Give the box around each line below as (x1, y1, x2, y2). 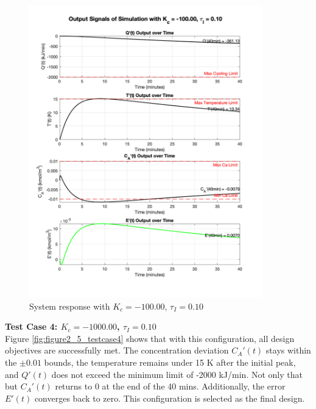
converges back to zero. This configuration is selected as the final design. (34, 391, 305, 404)
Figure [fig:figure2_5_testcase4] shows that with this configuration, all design (5, 332, 295, 344)
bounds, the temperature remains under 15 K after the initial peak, (44, 356, 296, 368)
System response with (29, 299, 110, 312)
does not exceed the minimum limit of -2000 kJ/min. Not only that (51, 368, 303, 380)
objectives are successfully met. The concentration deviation (5, 344, 229, 357)
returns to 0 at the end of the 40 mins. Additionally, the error (55, 380, 286, 393)
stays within (265, 344, 311, 357)
